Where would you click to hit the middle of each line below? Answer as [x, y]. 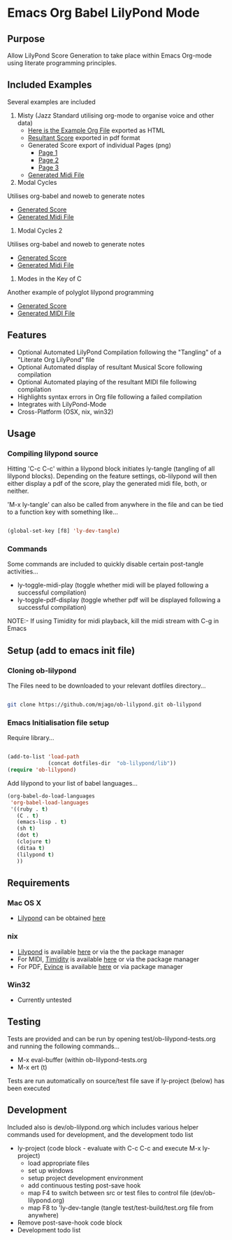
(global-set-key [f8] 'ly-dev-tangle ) [64, 531]
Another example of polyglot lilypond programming [81, 292]
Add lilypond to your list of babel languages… [73, 783]
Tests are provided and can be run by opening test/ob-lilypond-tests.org [111, 1038]
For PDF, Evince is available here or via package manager [100, 966]
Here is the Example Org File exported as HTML [96, 130]
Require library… [31, 738]
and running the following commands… [64, 1046]
